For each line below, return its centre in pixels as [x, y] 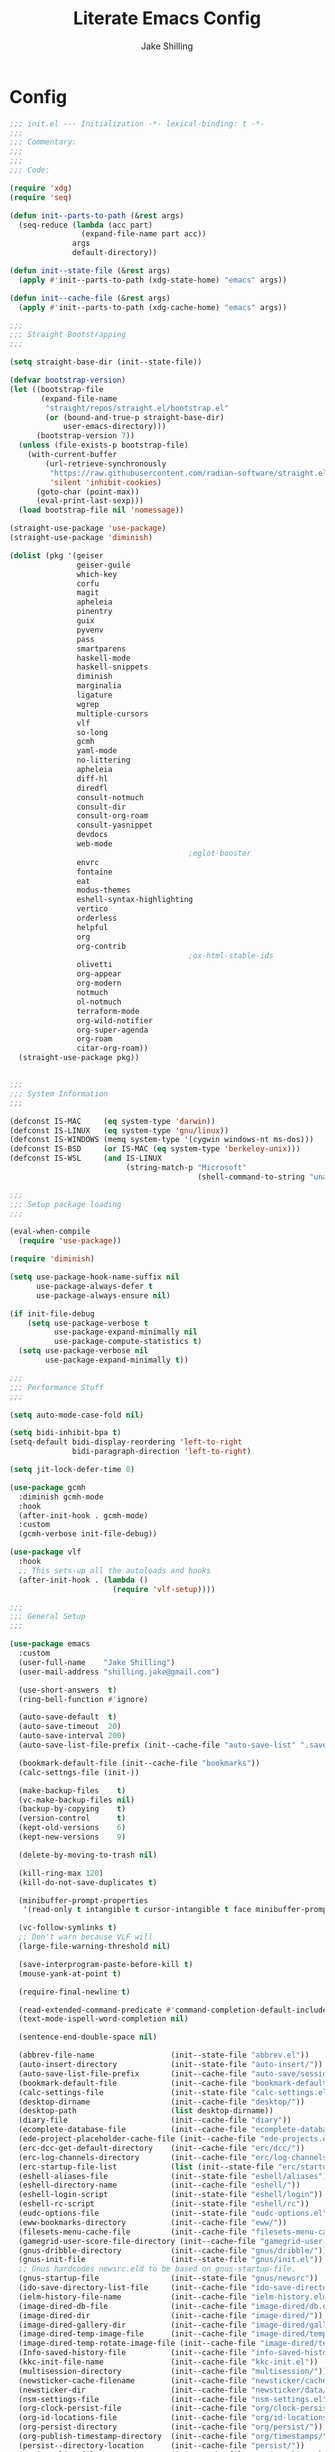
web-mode [94, 844]
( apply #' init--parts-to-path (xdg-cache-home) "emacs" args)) [152, 307]
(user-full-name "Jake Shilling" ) [97, 1662]
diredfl [92, 788]
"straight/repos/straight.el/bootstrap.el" [137, 408]
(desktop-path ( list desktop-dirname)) [146, 2111]
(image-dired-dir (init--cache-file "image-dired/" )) [171, 2315]
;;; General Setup [47, 1617]
